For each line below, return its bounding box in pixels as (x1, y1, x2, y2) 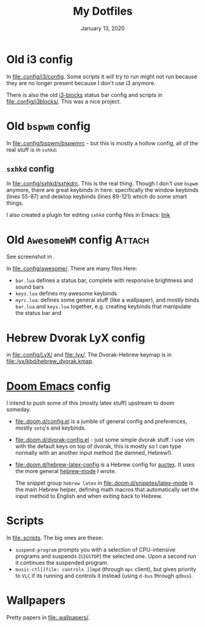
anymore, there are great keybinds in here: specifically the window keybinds (6, 186, 199, 194)
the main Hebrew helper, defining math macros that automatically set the (15, 486, 199, 493)
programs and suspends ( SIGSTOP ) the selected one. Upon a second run (15, 553, 196, 560)
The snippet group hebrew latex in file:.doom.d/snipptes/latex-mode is (15, 479, 194, 487)
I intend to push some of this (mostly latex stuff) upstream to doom (6, 400, 175, 407)
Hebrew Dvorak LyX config (6, 331, 146, 344)
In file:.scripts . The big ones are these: (6, 534, 103, 542)
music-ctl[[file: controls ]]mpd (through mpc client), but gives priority (15, 566, 197, 573)
